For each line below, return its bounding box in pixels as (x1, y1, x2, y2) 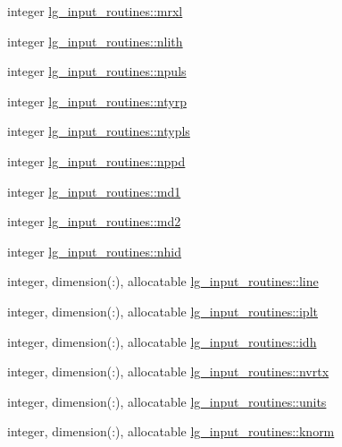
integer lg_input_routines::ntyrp (7, 91, 187, 110)
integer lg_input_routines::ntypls (7, 122, 190, 140)
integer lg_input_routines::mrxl (7, 2, 183, 20)
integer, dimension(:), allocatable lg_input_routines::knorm (7, 422, 335, 441)
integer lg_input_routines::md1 (7, 181, 181, 200)
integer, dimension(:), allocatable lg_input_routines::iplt (7, 301, 318, 320)
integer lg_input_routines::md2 (7, 212, 181, 231)
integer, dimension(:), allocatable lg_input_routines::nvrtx (7, 362, 329, 381)
